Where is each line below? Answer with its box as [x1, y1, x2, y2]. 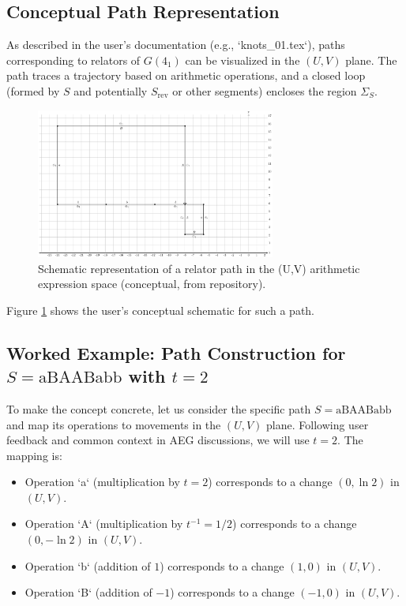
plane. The [345, 51, 397, 68]
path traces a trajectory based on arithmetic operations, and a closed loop [6, 67, 366, 84]
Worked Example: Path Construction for [6, 340, 346, 365]
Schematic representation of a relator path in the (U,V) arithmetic [38, 260, 360, 276]
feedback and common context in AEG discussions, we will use [6, 432, 310, 448]
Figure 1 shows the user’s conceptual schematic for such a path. [6, 301, 315, 318]
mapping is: [6, 447, 62, 463]
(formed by [6, 82, 60, 99]
